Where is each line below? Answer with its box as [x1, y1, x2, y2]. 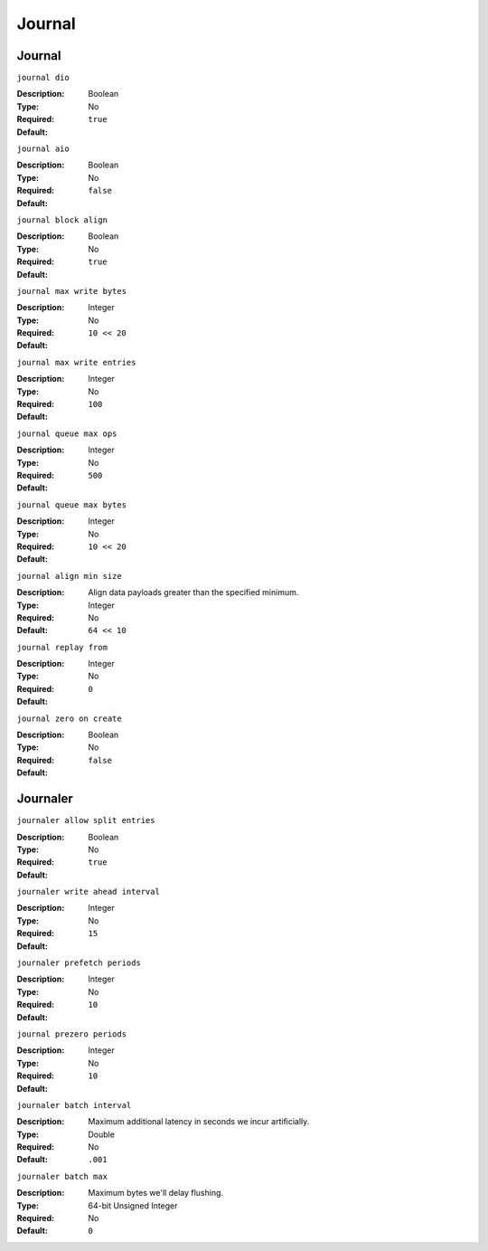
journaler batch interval [16, 1100, 132, 1110]
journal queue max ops [16, 428, 117, 439]
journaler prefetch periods [16, 958, 142, 968]
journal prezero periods [16, 1028, 127, 1039]
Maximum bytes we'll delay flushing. [88, 1188, 224, 1199]
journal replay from [16, 642, 108, 652]
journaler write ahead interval [16, 886, 160, 897]
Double [88, 1129, 115, 1140]
